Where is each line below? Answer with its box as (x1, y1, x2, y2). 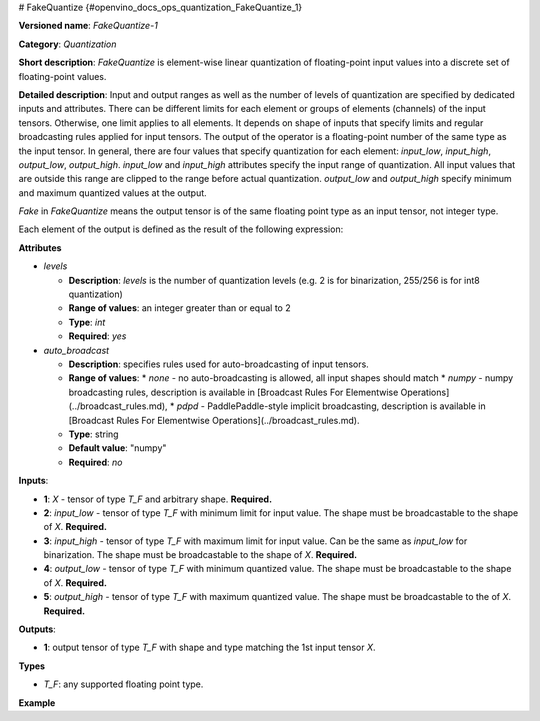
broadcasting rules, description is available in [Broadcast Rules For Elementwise (68, 386, 399, 398)
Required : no (68, 456, 123, 468)
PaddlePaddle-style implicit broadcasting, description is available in (206, 400, 486, 412)
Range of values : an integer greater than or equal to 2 (68, 302, 291, 314)
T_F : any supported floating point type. (43, 678, 204, 690)
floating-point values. (18, 70, 107, 82)
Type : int (68, 316, 106, 328)
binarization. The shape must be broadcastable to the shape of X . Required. (43, 549, 358, 561)
